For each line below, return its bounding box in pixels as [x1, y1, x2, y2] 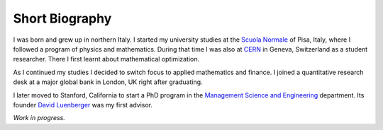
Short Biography [13, 11, 112, 26]
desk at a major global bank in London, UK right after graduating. [13, 78, 203, 86]
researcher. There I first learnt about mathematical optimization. [13, 55, 200, 64]
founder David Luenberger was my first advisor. [13, 100, 152, 109]
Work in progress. [13, 114, 65, 122]
